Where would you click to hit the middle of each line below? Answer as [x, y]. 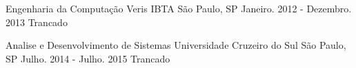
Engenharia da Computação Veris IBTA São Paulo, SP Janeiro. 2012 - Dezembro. [179, 8]
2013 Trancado [37, 22]
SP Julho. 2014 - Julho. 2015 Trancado [88, 58]
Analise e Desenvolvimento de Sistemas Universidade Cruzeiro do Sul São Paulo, [176, 45]
